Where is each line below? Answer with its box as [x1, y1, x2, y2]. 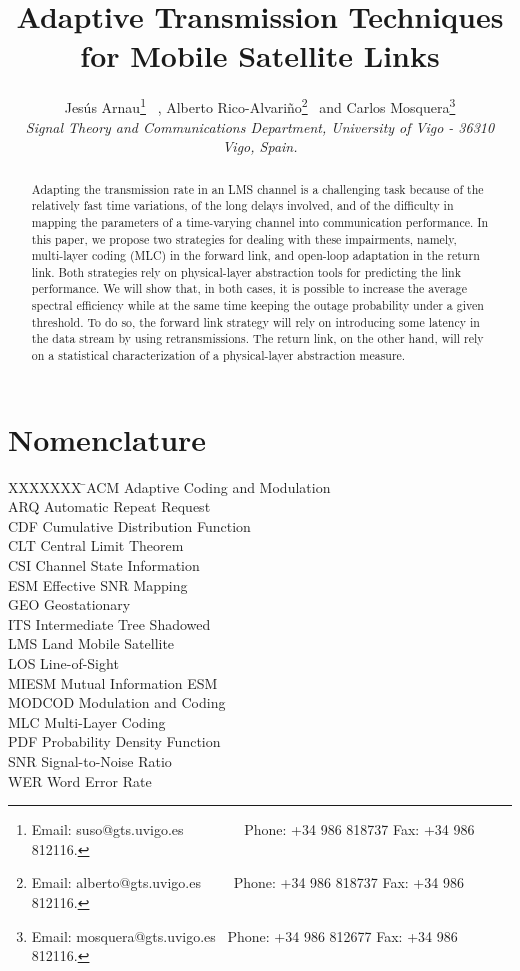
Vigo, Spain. [222, 136, 298, 157]
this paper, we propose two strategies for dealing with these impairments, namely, [31, 230, 457, 247]
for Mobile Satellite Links [80, 35, 440, 76]
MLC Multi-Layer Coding [8, 711, 166, 732]
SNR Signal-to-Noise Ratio [8, 751, 172, 772]
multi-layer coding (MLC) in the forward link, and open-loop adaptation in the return [31, 247, 480, 264]
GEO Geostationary [8, 594, 131, 615]
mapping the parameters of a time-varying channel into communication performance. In [31, 213, 489, 230]
